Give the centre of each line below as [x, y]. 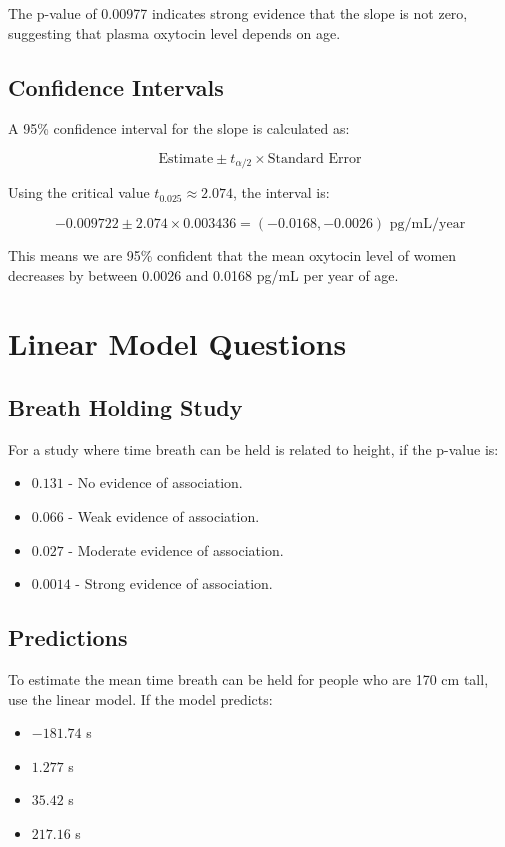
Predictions [68, 637]
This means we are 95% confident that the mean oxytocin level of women [232, 255]
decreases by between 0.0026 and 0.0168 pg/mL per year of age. [203, 274]
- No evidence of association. [155, 482]
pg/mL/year [427, 224]
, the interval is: [281, 192]
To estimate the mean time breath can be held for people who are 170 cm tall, [248, 678]
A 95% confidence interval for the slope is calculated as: [179, 128]
